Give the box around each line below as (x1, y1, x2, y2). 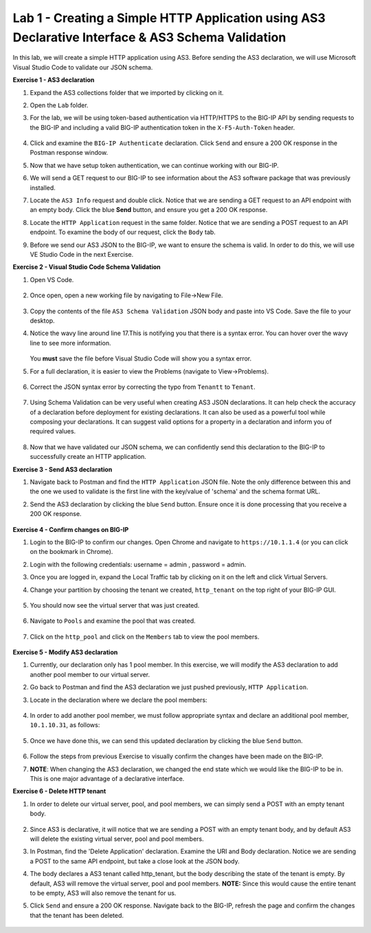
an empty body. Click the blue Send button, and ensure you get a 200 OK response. (30, 206, 268, 214)
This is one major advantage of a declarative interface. (30, 775, 185, 782)
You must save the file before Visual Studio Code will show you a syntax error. (30, 354, 252, 363)
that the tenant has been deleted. (30, 911, 124, 919)
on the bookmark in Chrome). (30, 548, 113, 556)
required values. (30, 427, 76, 436)
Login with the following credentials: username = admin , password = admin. (30, 560, 247, 568)
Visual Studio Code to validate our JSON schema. (12, 63, 153, 72)
